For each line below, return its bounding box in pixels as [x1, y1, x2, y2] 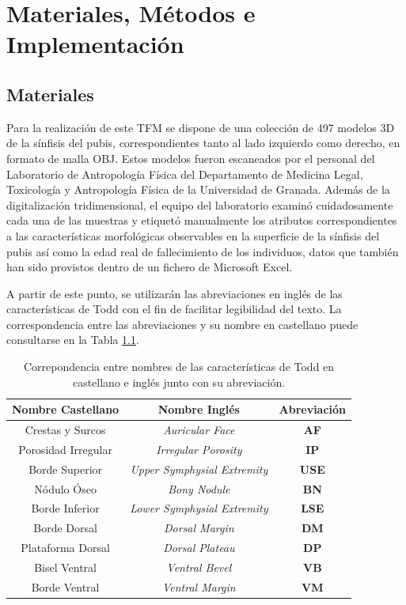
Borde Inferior [31, 500, 100, 516]
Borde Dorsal [33, 520, 97, 536]
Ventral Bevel [166, 559, 232, 576]
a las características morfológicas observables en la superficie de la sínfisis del [6, 227, 380, 244]
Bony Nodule [168, 480, 230, 497]
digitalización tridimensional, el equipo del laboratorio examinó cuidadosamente [6, 196, 393, 213]
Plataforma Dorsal [21, 539, 110, 556]
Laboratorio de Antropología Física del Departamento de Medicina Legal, [6, 165, 363, 182]
